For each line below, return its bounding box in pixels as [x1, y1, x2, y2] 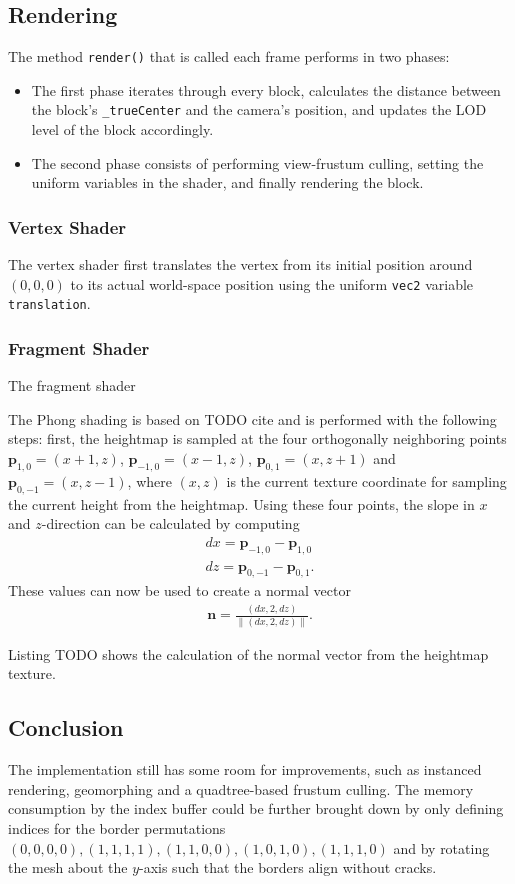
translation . [8, 293, 91, 314]
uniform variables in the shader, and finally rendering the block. [31, 172, 424, 193]
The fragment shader [8, 375, 136, 396]
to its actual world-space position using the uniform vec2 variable [70, 273, 474, 294]
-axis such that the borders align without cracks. [139, 857, 437, 878]
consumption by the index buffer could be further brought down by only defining [8, 798, 504, 819]
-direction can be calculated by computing [41, 513, 300, 534]
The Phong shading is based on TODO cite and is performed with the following [8, 408, 497, 429]
